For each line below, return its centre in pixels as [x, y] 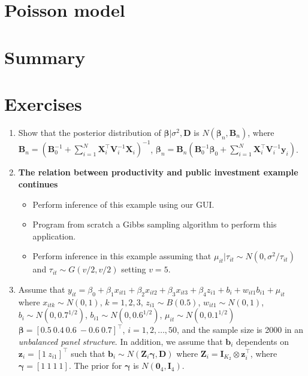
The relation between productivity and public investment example [158, 172]
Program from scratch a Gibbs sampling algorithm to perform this [155, 224]
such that [88, 353]
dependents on [263, 341]
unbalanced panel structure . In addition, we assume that [120, 341]
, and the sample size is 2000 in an [240, 330]
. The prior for [95, 366]
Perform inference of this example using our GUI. [123, 204]
